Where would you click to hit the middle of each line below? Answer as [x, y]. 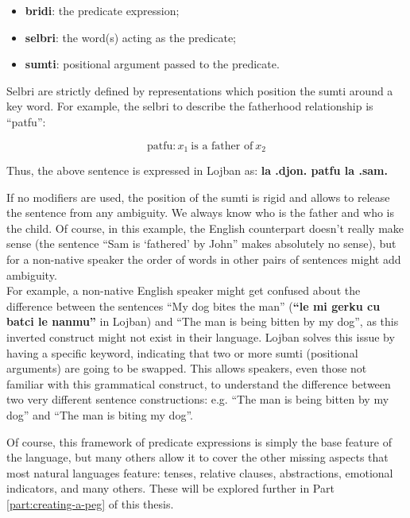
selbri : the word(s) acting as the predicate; [130, 37]
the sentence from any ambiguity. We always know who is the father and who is [201, 213]
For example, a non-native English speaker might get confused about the [184, 290]
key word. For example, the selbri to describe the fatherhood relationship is [190, 106]
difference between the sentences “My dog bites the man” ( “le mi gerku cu [193, 305]
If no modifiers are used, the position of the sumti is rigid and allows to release [198, 197]
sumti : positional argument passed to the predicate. [152, 64]
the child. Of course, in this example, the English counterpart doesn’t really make [205, 228]
